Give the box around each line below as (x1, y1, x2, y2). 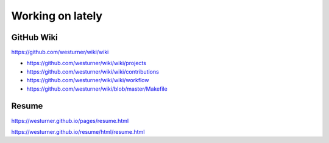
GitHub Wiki (11, 32, 58, 43)
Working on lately (11, 9, 103, 23)
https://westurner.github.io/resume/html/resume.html (11, 128, 145, 135)
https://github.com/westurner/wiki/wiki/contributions (26, 68, 160, 75)
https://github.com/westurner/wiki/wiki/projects (26, 60, 146, 67)
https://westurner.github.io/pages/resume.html (11, 117, 129, 124)
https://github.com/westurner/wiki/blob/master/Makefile (26, 85, 168, 92)
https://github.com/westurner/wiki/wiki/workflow (26, 77, 149, 84)
